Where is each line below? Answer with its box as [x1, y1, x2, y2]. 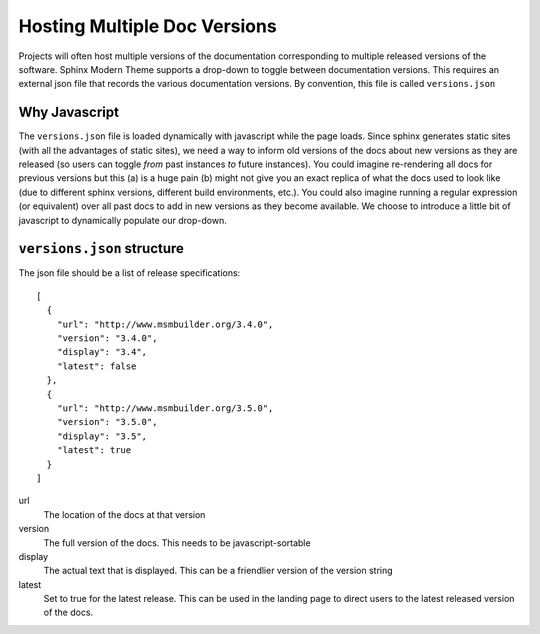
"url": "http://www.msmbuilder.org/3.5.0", [56, 403, 274, 414]
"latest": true [56, 445, 132, 456]
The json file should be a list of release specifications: [18, 267, 241, 279]
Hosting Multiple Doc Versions [18, 15, 277, 37]
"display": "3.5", [56, 430, 148, 442]
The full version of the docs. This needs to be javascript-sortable [43, 536, 311, 549]
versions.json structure [18, 240, 185, 257]
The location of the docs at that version [43, 508, 206, 520]
